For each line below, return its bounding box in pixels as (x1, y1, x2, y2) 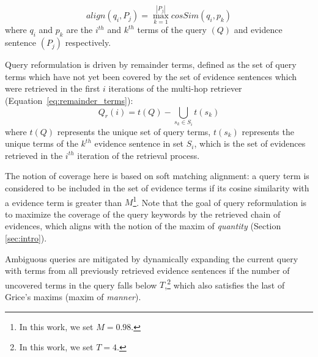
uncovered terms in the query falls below (5, 278, 157, 291)
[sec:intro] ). (5, 231, 47, 244)
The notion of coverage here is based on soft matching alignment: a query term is (5, 169, 309, 182)
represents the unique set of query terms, (57, 125, 211, 138)
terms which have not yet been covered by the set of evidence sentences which (5, 70, 297, 83)
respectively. (65, 36, 111, 49)
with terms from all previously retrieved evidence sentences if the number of (5, 264, 290, 277)
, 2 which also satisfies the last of (165, 276, 285, 291)
